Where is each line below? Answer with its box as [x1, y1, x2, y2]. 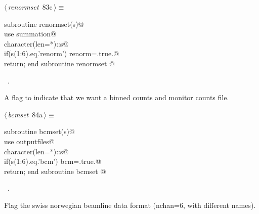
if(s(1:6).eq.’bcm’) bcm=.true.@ [4, 156, 101, 166]
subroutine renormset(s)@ [4, 18, 84, 29]
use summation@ [4, 28, 56, 39]
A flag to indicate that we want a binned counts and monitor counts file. [4, 92, 229, 103]
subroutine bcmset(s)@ [4, 126, 75, 137]
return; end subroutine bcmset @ [4, 165, 106, 176]
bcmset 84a [8, 109, 43, 119]
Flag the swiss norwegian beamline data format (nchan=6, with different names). [4, 199, 256, 210]
